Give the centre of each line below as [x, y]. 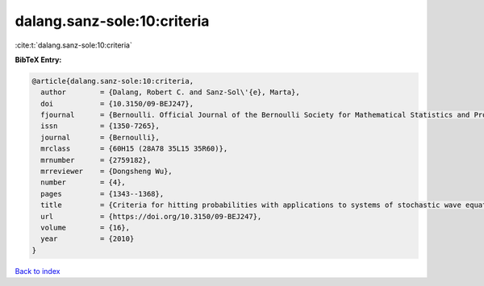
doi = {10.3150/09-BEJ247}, [117, 104]
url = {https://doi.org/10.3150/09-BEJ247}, [151, 216]
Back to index [38, 271]
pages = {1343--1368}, [102, 194]
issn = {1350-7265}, [100, 126]
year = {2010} [88, 239]
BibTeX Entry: [38, 60]
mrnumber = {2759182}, [96, 160]
